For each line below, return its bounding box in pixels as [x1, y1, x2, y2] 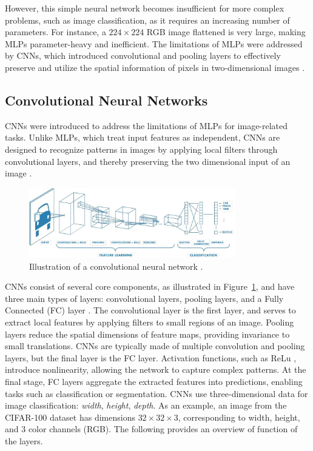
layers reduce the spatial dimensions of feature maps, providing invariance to [5, 327, 290, 340]
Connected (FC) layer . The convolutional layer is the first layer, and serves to [5, 304, 296, 316]
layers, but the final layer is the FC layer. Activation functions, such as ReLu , [5, 351, 297, 364]
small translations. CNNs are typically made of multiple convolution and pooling [5, 339, 305, 352]
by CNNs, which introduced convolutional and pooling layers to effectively [5, 49, 281, 62]
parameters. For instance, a [5, 25, 106, 38]
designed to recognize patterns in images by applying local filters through [5, 142, 278, 155]
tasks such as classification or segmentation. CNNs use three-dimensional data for [5, 387, 308, 399]
